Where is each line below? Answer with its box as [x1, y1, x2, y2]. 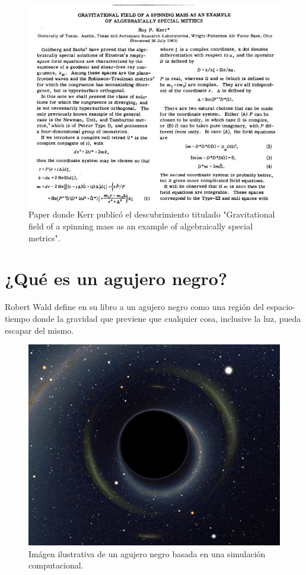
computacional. [28, 559, 84, 571]
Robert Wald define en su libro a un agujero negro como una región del [5, 301, 264, 313]
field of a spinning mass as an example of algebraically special [28, 220, 253, 232]
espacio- [266, 301, 295, 313]
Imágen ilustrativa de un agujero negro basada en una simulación [28, 547, 266, 560]
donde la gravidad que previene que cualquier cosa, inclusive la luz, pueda [33, 312, 301, 324]
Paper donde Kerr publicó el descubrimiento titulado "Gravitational [28, 208, 275, 221]
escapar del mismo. [5, 324, 74, 336]
